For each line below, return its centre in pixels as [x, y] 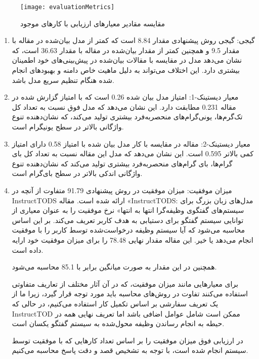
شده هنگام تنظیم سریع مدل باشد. [63, 80]
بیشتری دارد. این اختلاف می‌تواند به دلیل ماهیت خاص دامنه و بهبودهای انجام [126, 70]
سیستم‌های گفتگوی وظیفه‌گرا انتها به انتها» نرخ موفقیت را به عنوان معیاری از [128, 210]
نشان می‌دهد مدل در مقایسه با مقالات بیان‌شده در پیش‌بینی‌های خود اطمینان [127, 60]
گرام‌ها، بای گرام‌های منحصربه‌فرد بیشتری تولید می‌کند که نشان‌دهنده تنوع [122, 163]
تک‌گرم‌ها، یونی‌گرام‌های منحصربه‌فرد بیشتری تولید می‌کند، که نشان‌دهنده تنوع [127, 117]
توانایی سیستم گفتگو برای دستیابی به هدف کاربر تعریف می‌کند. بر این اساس [128, 220]
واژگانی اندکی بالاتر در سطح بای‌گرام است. [77, 173]
